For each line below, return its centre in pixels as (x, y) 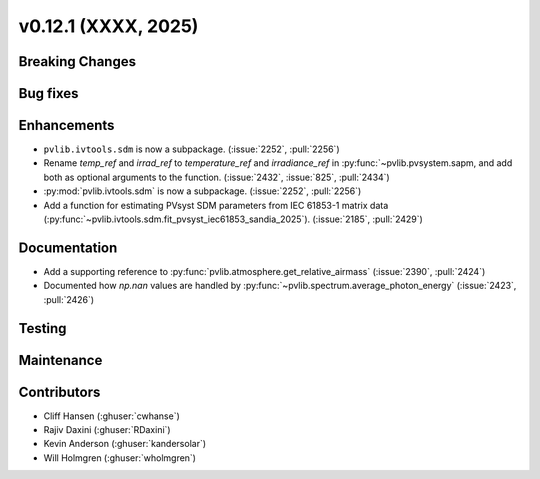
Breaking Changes (77, 61)
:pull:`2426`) (69, 299)
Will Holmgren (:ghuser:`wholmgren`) (120, 457)
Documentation (68, 247)
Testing (42, 328)
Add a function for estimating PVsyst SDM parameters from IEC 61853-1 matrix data (216, 205)
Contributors (59, 391)
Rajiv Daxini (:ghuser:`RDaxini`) (107, 430)
